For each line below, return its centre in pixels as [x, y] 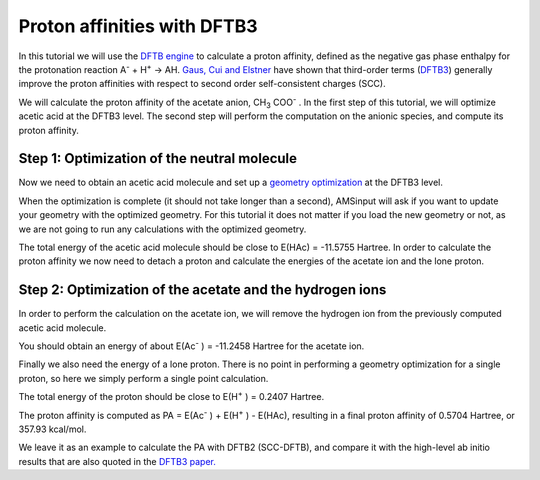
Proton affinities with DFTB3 [138, 26]
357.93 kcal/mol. [52, 429]
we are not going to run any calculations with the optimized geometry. [162, 229]
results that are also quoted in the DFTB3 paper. [117, 461]
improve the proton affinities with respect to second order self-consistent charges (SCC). [202, 84]
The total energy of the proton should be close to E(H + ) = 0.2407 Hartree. [171, 396]
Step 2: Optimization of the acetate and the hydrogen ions [202, 290]
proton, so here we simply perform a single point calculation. [143, 378]
